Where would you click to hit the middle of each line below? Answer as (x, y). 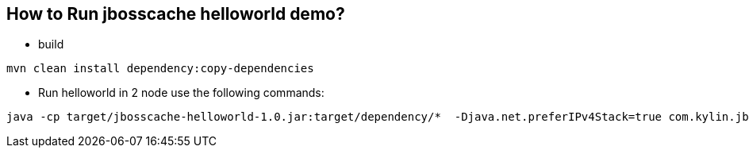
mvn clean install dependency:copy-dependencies (160, 69)
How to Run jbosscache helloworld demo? (176, 14)
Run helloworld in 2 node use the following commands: (181, 93)
